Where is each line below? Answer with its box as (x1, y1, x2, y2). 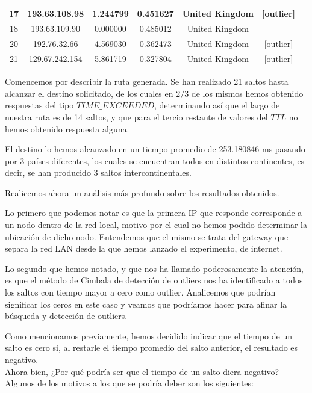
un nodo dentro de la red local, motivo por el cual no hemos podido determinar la (5, 218, 307, 231)
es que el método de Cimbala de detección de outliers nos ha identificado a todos (5, 274, 303, 286)
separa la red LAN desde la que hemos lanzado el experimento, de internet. (5, 242, 282, 255)
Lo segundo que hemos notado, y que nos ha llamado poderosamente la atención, (5, 262, 304, 274)
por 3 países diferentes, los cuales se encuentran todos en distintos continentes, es (5, 154, 305, 167)
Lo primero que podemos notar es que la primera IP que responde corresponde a (5, 206, 302, 219)
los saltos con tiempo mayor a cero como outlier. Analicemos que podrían (5, 286, 276, 299)
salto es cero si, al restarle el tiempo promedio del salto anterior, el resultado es (5, 341, 298, 354)
